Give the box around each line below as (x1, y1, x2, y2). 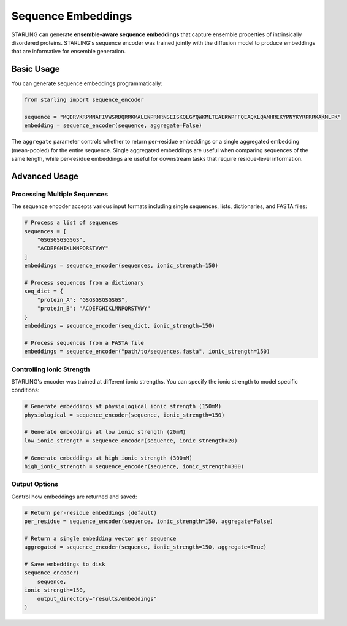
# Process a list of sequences (24, 219, 119, 226)
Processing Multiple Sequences (11, 190, 109, 198)
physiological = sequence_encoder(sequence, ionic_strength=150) (24, 411, 225, 419)
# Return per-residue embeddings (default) (24, 509, 158, 516)
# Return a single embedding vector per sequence (24, 535, 177, 542)
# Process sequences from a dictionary (24, 279, 144, 287)
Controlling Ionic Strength (11, 365, 90, 374)
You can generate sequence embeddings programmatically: (11, 80, 162, 87)
